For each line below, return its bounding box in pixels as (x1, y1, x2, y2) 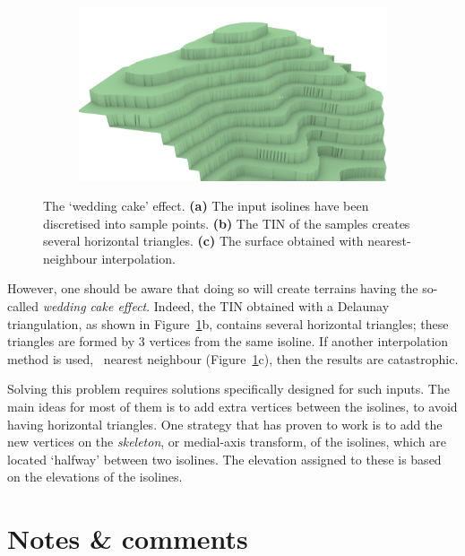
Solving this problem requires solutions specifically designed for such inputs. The (7, 379, 450, 398)
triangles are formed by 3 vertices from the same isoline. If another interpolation (7, 332, 449, 351)
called (7, 297, 39, 316)
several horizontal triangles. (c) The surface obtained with (43, 231, 364, 250)
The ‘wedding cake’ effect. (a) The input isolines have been (43, 196, 369, 215)
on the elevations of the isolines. (7, 467, 183, 486)
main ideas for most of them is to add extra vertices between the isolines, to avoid (7, 397, 458, 416)
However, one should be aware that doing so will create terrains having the (7, 279, 418, 298)
